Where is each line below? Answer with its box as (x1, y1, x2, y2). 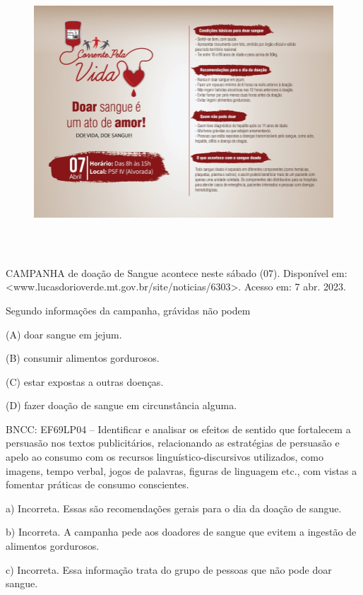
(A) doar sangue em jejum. (6, 326, 122, 341)
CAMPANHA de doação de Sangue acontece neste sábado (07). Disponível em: (6, 265, 347, 280)
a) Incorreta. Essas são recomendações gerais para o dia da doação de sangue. (6, 500, 342, 515)
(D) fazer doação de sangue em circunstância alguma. (6, 398, 237, 413)
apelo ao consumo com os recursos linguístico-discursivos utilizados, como (6, 449, 323, 464)
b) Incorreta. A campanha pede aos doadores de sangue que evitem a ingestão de (6, 524, 357, 539)
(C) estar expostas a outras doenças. (6, 374, 164, 389)
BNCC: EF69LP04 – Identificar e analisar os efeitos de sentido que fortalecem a (6, 421, 351, 436)
